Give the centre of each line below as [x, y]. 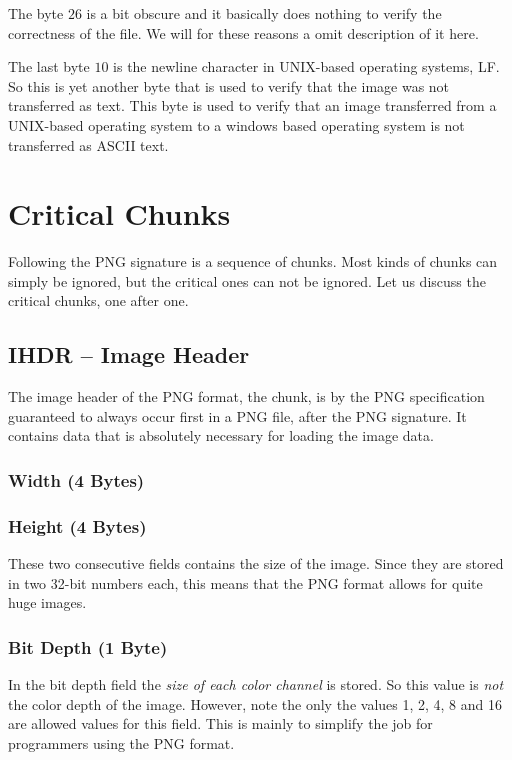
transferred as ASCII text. [88, 144]
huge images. [47, 602]
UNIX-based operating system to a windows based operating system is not [236, 124]
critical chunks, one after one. [98, 300]
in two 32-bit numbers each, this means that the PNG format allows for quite [245, 582]
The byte [36, 13]
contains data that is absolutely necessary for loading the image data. [221, 435]
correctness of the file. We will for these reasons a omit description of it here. [243, 32]
